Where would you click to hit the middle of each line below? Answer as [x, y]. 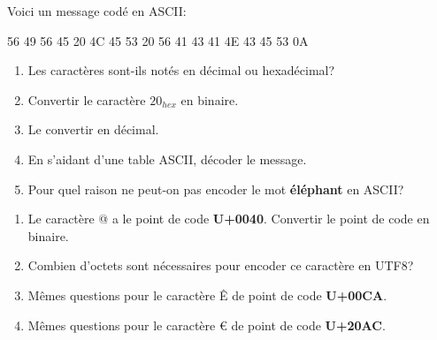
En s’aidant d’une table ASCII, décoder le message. [167, 159]
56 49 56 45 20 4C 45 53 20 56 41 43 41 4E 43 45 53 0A [158, 40]
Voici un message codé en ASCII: [97, 11]
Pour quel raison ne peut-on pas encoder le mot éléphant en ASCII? [216, 189]
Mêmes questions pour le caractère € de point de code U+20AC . [207, 325]
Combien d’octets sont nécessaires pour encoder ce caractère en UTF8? [221, 265]
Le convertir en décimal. [93, 129]
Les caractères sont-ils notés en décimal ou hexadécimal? [181, 70]
